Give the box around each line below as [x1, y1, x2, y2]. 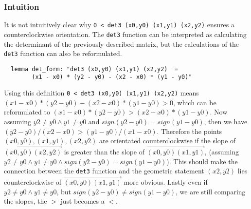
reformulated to [4, 107, 50, 117]
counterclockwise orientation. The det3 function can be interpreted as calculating [4, 29, 247, 39]
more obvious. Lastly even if [124, 177, 208, 187]
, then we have [204, 116, 248, 126]
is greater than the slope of [64, 146, 144, 156]
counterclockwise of [4, 177, 61, 187]
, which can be [173, 97, 216, 107]
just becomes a [60, 196, 105, 206]
